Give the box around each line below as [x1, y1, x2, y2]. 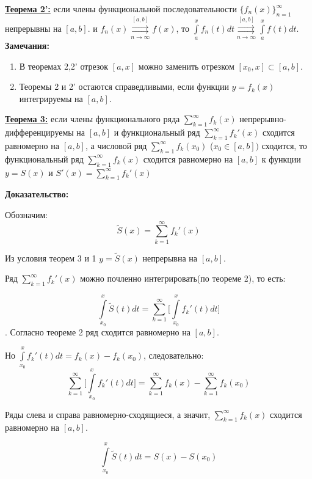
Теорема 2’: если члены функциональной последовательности [5, 2, 237, 15]
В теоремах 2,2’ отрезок [19, 59, 109, 72]
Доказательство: [5, 188, 69, 200]
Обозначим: [5, 208, 48, 221]
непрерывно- [239, 112, 286, 125]
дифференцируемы [5, 126, 74, 139]
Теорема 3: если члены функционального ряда [5, 112, 180, 125]
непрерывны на [5, 21, 62, 34]
